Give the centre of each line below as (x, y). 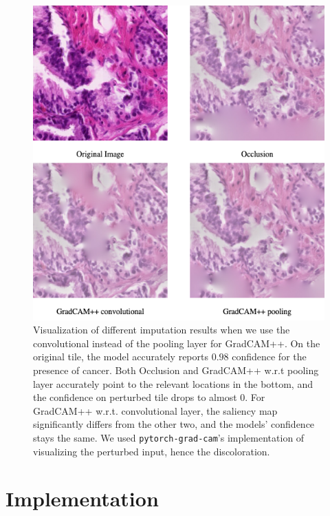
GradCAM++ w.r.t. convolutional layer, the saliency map (155, 410)
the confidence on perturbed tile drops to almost (135, 397)
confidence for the (269, 357)
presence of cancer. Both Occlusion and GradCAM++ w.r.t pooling (176, 370)
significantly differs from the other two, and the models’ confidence (174, 424)
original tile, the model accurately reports (121, 357)
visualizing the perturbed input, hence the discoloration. (152, 451)
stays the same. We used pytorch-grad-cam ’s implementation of (169, 437)
